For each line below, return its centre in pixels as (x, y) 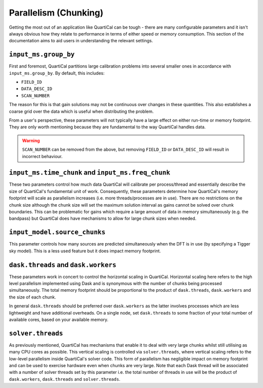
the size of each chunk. (32, 297)
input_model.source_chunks (57, 232)
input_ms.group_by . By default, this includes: (57, 73)
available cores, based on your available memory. (59, 319)
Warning (31, 141)
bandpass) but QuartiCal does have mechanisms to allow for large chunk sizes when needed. (103, 218)
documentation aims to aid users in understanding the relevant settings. (81, 41)
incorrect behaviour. (42, 156)
